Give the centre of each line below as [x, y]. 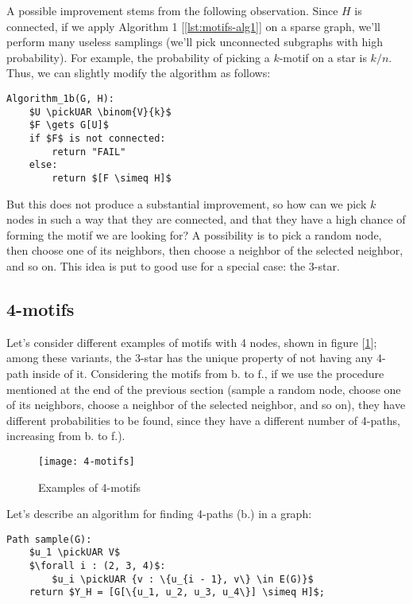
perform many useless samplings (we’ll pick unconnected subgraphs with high [195, 42]
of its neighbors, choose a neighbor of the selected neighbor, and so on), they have [206, 405]
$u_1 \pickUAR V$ [75, 553]
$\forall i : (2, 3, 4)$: [97, 566]
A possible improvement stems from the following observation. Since [172, 10]
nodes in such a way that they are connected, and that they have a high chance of [206, 219]
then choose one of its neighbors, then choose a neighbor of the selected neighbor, [205, 250]
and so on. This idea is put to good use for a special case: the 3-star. [173, 265]
